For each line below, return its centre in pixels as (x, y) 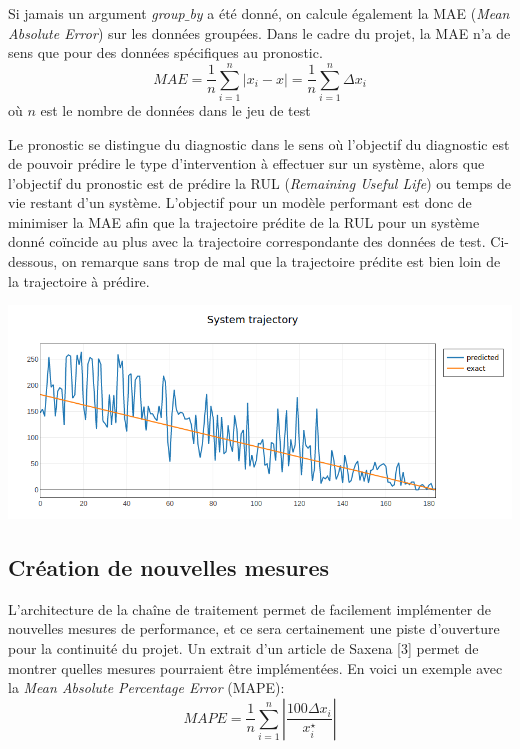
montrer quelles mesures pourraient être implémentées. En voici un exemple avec (255, 667)
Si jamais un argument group (96, 13)
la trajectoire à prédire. (79, 280)
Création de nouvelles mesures (169, 566)
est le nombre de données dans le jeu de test (175, 109)
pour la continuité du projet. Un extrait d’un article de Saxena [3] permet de (243, 647)
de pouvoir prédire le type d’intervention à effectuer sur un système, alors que (246, 163)
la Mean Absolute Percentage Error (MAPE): (146, 687)
